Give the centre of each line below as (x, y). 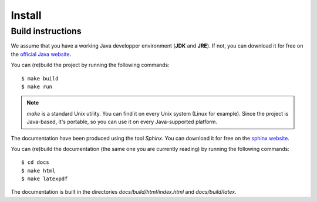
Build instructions (46, 31)
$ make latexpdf (45, 179)
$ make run (37, 86)
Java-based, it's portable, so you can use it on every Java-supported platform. (122, 122)
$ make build (40, 78)
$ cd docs (35, 162)
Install (26, 15)
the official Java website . (41, 54)
